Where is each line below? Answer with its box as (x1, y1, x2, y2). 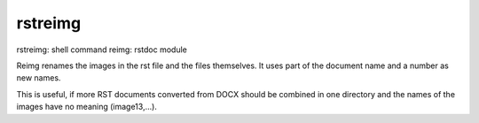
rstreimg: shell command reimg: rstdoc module (16, 44, 188, 55)
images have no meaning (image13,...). (16, 102, 157, 112)
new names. (16, 73, 61, 83)
